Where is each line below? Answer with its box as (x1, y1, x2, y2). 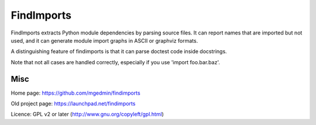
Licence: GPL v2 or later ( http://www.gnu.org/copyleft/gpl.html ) (11, 111, 164, 118)
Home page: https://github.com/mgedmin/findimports (11, 89, 140, 96)
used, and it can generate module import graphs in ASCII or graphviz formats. (11, 37, 198, 44)
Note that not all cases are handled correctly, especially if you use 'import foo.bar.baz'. (11, 58, 221, 65)
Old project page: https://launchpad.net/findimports (11, 100, 136, 107)
